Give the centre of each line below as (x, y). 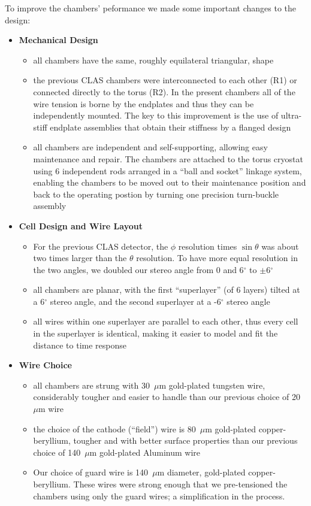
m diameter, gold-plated (201, 472)
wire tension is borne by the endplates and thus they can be (144, 103)
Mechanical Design (58, 40)
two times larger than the (80, 258)
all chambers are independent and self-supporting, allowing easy (150, 147)
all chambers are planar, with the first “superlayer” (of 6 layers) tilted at (167, 290)
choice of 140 (57, 452)
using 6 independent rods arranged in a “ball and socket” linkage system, (167, 170)
